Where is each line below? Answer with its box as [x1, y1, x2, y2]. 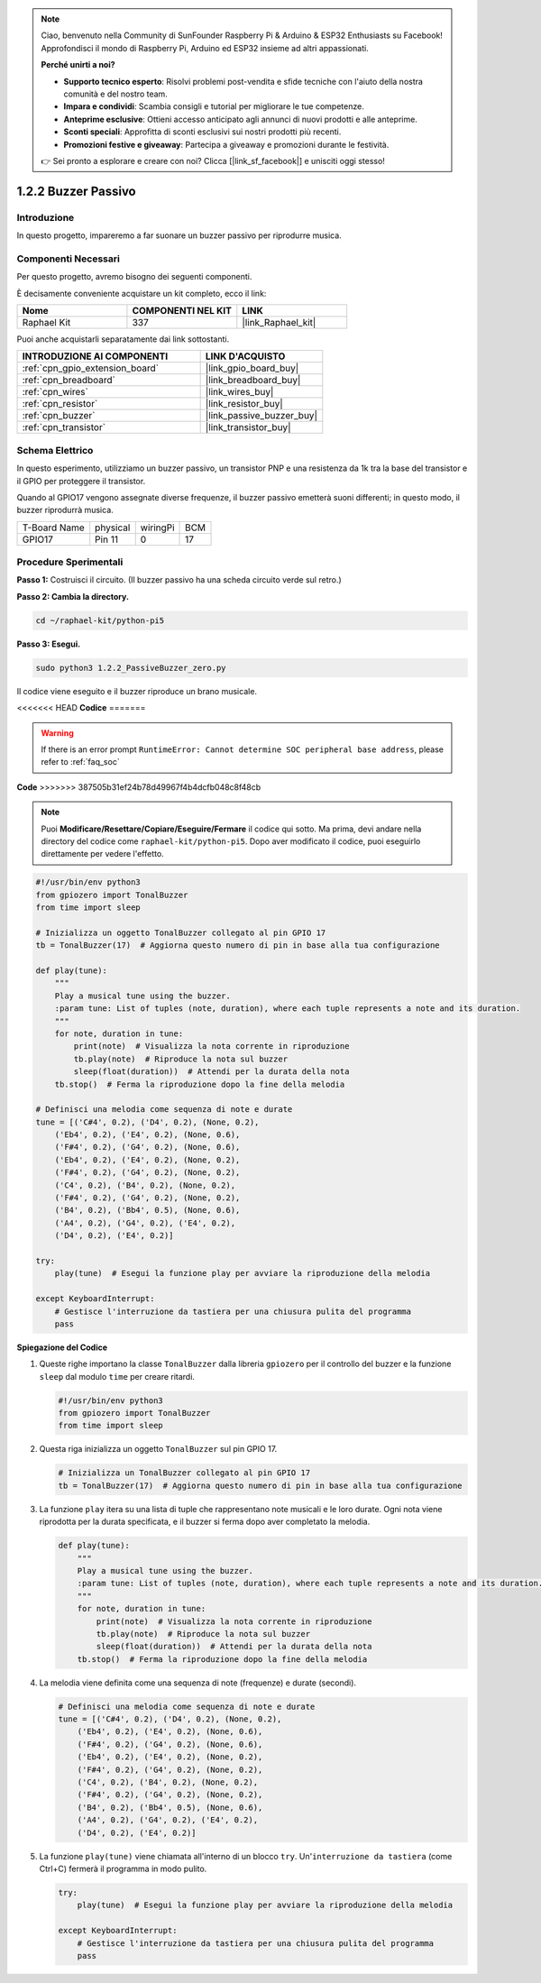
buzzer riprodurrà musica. [16, 505, 115, 516]
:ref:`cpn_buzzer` [22, 409, 96, 422]
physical [95, 521, 131, 534]
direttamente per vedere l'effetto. [41, 849, 164, 859]
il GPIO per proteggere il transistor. [16, 475, 146, 486]
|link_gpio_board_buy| [205, 362, 299, 374]
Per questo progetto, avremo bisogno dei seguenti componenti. [16, 271, 252, 282]
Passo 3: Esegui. [16, 638, 81, 649]
